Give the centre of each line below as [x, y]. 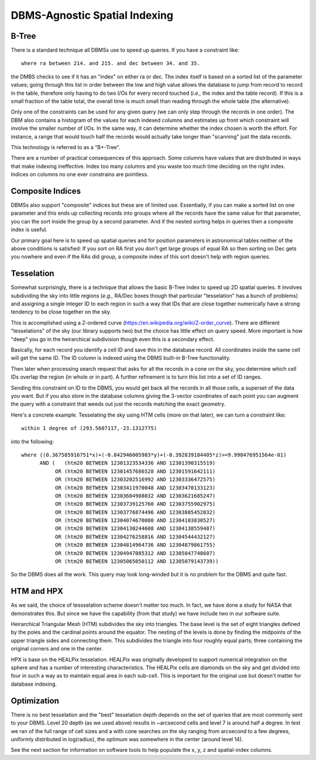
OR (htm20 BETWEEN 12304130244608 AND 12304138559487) [135, 529]
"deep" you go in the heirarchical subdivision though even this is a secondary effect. [113, 339]
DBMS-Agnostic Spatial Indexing [92, 15]
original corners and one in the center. [57, 649]
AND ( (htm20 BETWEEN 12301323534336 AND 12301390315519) [128, 463]
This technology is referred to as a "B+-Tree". [66, 147]
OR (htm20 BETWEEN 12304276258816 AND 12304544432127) [135, 537]
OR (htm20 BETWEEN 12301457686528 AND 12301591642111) [135, 471]
